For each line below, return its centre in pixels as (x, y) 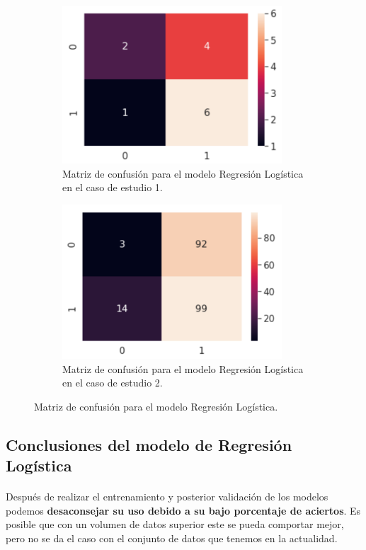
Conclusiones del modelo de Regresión (149, 444)
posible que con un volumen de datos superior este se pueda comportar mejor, (175, 524)
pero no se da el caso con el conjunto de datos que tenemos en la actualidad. (172, 538)
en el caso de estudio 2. (113, 383)
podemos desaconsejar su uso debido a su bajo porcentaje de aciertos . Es (183, 510)
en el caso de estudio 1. (113, 187)
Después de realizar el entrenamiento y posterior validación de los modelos (167, 497)
